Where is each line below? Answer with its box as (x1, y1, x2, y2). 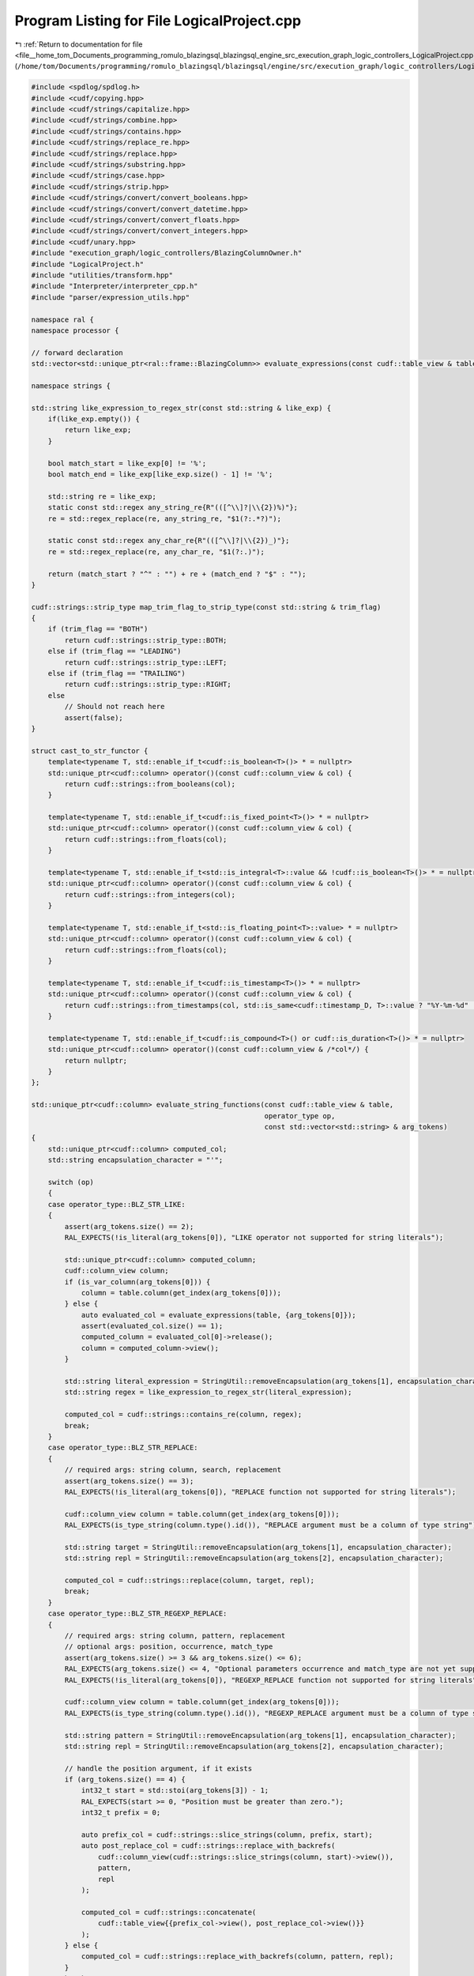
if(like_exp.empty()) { (47, 415, 140, 424)
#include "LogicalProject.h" (31, 259, 145, 269)
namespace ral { (31, 315, 95, 324)
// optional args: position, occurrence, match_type (64, 1642, 273, 1651)
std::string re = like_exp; (47, 492, 157, 501)
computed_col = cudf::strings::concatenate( (81, 1907, 257, 1917)
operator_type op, (264, 1111, 336, 1120)
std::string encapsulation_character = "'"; (47, 1156, 224, 1165)
